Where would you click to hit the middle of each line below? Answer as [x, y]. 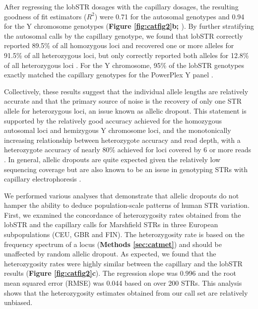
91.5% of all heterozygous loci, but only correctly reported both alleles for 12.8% [127, 55]
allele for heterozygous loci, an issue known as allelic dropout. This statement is [125, 110]
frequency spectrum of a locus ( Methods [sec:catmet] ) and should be [113, 244]
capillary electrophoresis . [43, 179]
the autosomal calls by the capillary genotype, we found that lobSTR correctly [124, 35]
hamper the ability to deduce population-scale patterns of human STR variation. [127, 205]
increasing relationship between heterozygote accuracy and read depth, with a [122, 140]
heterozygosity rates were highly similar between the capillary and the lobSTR [123, 263]
